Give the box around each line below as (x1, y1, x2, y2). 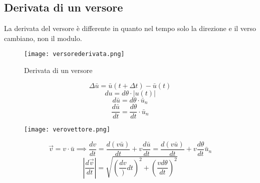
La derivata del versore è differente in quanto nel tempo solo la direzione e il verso (4, 23, 256, 33)
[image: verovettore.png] (24, 126, 110, 133)
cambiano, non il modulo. (4, 32, 82, 43)
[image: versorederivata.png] (24, 50, 125, 58)
